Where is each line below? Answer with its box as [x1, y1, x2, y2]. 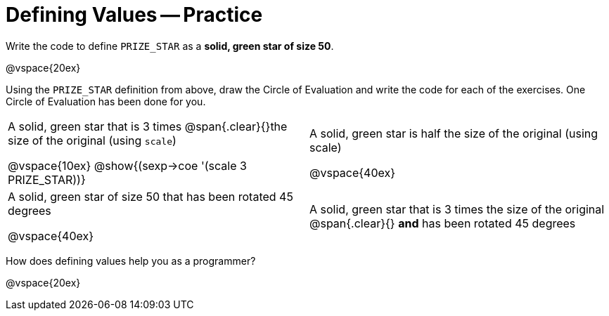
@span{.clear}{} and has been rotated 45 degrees [309, 216, 576, 230]
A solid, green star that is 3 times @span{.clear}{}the [8, 119, 288, 133]
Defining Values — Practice [6, 3, 263, 27]
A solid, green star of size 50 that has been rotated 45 [8, 189, 293, 204]
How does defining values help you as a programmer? [6, 254, 256, 267]
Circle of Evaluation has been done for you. [6, 95, 206, 107]
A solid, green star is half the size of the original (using [309, 126, 598, 140]
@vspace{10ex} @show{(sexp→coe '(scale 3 [8, 158, 247, 173]
